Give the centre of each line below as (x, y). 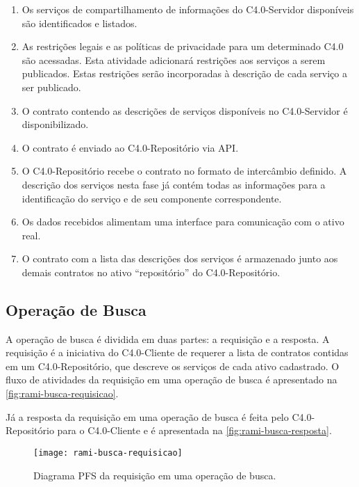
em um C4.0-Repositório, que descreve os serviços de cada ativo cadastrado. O (173, 366)
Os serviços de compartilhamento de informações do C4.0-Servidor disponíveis (188, 9)
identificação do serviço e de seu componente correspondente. (152, 198)
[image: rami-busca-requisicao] (108, 453)
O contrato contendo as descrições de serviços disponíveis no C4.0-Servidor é (185, 110)
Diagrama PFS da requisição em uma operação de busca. (155, 475)
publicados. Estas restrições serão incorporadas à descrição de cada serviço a (184, 73)
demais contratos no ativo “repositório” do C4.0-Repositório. (151, 272)
